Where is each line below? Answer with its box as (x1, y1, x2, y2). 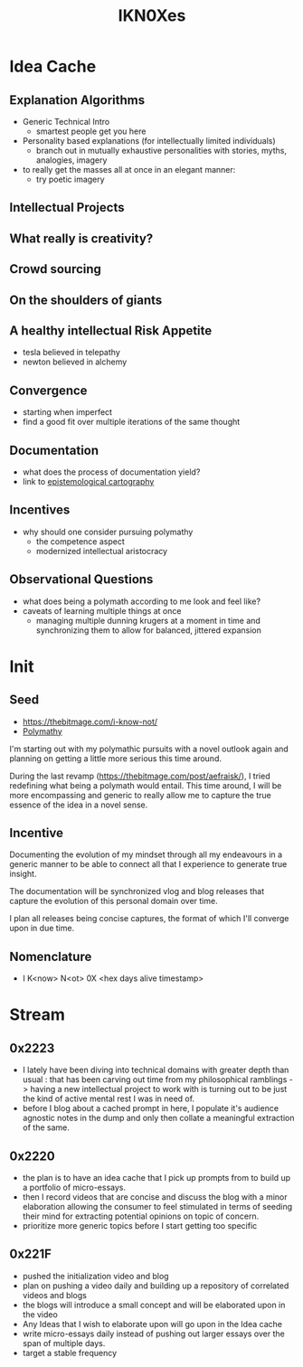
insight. (9, 869, 37, 880)
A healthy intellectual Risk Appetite (9, 323, 213, 338)
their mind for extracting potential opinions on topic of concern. (22, 1211, 260, 1221)
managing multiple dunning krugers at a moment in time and (35, 615, 260, 626)
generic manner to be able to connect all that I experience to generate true (9, 859, 288, 870)
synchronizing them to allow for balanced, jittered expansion (35, 625, 262, 636)
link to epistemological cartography (22, 476, 155, 486)
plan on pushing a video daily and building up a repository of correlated (22, 1280, 289, 1291)
